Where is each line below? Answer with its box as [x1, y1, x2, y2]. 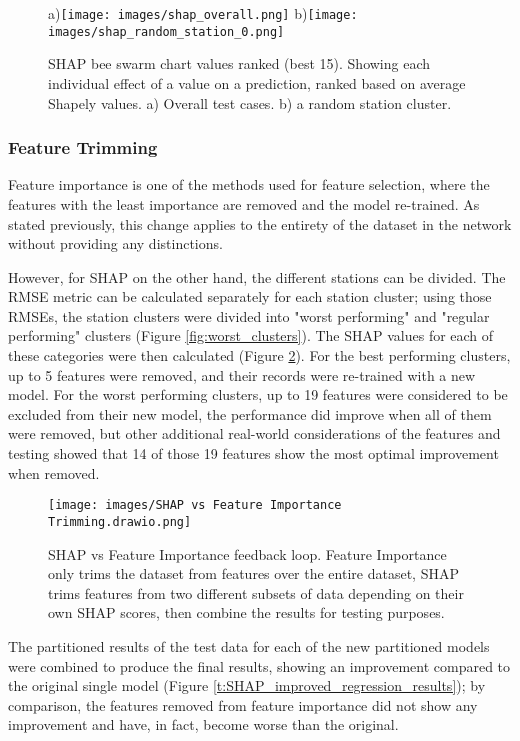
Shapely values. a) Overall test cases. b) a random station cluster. [48, 92, 452, 113]
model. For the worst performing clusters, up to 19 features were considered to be [8, 384, 508, 405]
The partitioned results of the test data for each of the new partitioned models [8, 635, 490, 656]
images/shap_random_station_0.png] [48, 24, 285, 39]
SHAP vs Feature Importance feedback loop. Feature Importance [48, 543, 447, 564]
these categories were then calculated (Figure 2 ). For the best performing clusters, [8, 345, 511, 366]
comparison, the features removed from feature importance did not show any [8, 694, 478, 715]
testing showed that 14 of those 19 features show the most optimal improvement [8, 443, 499, 464]
